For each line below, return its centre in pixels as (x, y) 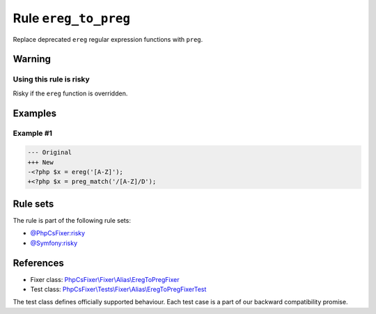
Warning (32, 59)
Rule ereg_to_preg (72, 18)
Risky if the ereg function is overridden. (70, 93)
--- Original (50, 152)
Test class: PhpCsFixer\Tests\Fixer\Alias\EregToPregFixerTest (118, 290)
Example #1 (32, 134)
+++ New (40, 162)
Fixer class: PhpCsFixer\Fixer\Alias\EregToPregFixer (105, 279)
